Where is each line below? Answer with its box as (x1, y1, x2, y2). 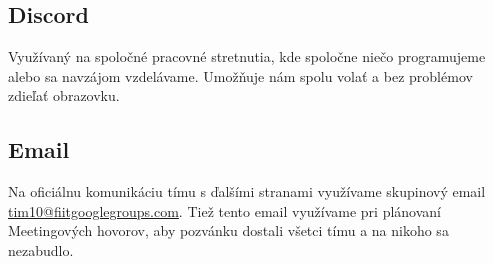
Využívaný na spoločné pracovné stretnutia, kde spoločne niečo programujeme (8, 46, 486, 67)
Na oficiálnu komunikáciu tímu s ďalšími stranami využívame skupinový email (8, 181, 486, 202)
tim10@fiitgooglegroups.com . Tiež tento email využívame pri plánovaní (8, 200, 441, 221)
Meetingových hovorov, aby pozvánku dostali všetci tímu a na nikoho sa (8, 220, 449, 241)
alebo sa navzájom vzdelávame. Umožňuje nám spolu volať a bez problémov (8, 65, 473, 86)
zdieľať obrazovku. (8, 85, 120, 106)
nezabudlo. (8, 239, 74, 260)
